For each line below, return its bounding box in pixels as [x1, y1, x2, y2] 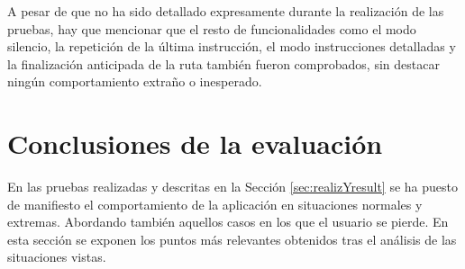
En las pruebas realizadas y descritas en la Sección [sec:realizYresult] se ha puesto [7, 177, 458, 196]
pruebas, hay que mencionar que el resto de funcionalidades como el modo [7, 19, 416, 38]
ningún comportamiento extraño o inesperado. [7, 72, 262, 91]
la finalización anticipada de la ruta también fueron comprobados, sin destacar [7, 54, 440, 73]
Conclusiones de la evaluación [7, 125, 383, 162]
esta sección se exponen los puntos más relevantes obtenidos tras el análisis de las [7, 229, 457, 248]
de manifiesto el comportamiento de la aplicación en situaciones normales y [7, 194, 423, 213]
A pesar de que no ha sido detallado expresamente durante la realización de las [7, 2, 444, 20]
